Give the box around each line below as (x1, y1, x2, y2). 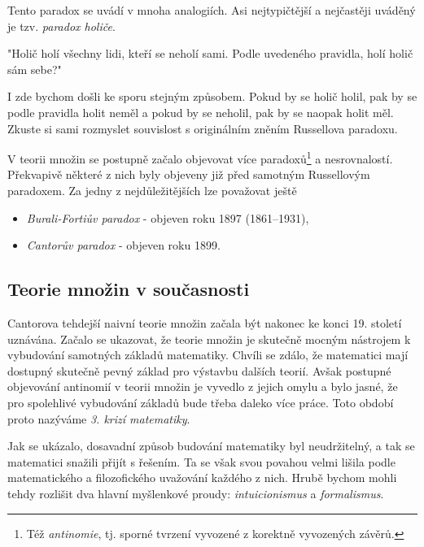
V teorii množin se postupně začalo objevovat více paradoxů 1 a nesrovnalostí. (7, 148, 393, 167)
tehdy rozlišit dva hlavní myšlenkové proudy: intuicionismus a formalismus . (7, 484, 384, 501)
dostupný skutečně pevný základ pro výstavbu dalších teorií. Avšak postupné (7, 362, 391, 379)
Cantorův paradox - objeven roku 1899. (26, 237, 221, 254)
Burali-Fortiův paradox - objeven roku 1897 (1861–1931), (26, 209, 309, 226)
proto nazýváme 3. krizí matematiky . (7, 410, 190, 427)
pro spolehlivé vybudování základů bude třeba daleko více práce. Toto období (7, 393, 394, 410)
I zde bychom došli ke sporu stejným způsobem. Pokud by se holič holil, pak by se (7, 88, 417, 105)
